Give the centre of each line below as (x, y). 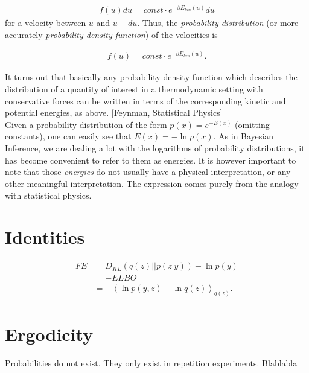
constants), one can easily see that (68, 136)
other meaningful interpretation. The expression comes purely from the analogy (152, 183)
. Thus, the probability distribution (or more (218, 23)
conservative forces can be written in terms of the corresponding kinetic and (145, 100)
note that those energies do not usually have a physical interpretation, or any (148, 172)
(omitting (252, 124)
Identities (45, 237)
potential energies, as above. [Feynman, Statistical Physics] (114, 113)
